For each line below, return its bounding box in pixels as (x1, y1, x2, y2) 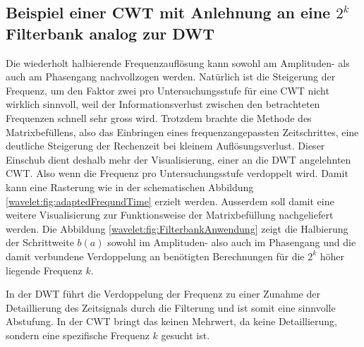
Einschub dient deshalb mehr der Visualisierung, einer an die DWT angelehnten (6, 152, 351, 166)
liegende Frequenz (6, 262, 83, 277)
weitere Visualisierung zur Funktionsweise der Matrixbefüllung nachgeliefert (6, 207, 334, 222)
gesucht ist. (161, 327, 210, 342)
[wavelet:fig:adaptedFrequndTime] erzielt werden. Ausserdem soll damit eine (6, 193, 334, 208)
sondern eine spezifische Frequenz (6, 327, 150, 342)
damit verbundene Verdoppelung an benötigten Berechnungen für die (6, 248, 305, 263)
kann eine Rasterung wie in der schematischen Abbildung (6, 179, 254, 194)
